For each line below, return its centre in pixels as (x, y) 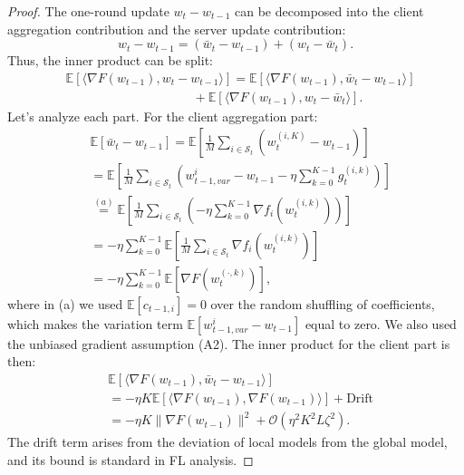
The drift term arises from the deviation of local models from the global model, (227, 442)
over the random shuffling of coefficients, (323, 303)
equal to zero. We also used (381, 323)
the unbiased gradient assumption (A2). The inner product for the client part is (229, 343)
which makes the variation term (95, 323)
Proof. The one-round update (88, 11)
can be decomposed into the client (329, 11)
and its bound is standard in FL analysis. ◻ (130, 459)
